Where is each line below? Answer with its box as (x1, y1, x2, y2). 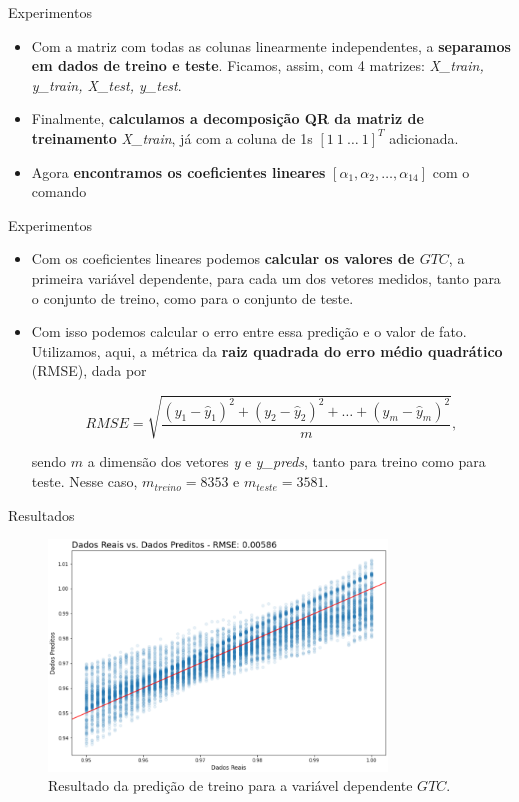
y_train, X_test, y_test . (31, 74, 182, 95)
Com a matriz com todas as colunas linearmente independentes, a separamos (31, 35, 511, 56)
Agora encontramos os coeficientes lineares (31, 161, 326, 182)
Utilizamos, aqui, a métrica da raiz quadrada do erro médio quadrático (31, 340, 503, 361)
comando (31, 181, 87, 202)
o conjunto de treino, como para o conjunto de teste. (31, 287, 354, 308)
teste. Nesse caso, (31, 471, 138, 492)
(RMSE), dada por (31, 360, 147, 381)
